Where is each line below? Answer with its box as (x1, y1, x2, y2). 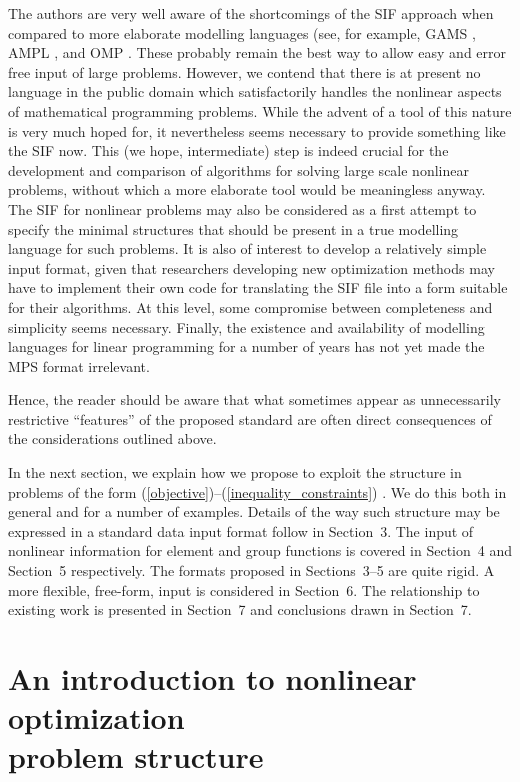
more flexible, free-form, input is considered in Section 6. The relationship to (8, 579, 480, 600)
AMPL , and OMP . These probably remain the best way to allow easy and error (8, 42, 507, 63)
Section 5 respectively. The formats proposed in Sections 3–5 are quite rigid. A (8, 560, 495, 581)
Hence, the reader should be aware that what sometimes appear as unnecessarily (8, 389, 501, 410)
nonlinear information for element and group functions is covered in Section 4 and (8, 540, 513, 561)
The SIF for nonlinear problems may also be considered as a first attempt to (8, 198, 477, 219)
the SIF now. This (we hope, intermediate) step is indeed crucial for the (8, 140, 449, 161)
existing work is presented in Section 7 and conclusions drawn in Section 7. (8, 599, 472, 620)
